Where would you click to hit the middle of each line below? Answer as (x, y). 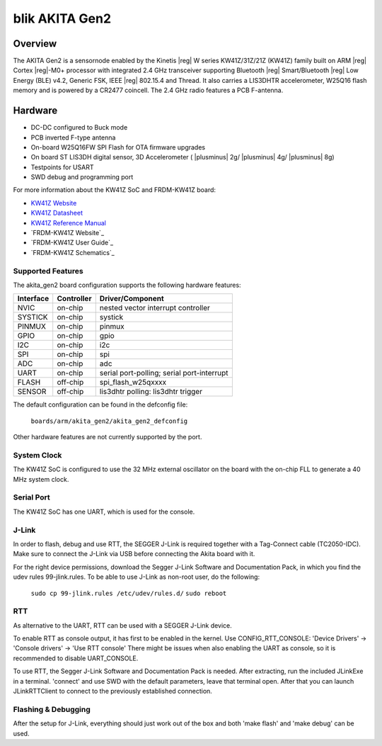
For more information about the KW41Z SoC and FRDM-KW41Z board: (114, 190)
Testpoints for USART (62, 167)
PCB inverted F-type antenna (73, 137)
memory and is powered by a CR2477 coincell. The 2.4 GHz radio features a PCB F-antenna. (148, 90)
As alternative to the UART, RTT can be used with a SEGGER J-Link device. (123, 625)
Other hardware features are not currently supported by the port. (108, 437)
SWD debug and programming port (82, 177)
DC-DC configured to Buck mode (79, 128)
